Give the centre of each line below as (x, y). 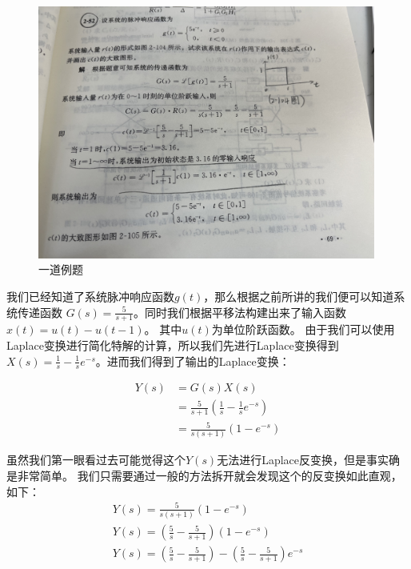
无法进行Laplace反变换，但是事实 (303, 460)
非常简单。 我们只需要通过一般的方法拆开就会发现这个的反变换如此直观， (209, 475)
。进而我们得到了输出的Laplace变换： (193, 361)
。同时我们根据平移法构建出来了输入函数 (239, 312)
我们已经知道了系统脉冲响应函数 (90, 296)
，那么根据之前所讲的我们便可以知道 (299, 296)
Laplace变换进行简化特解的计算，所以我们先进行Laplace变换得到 (173, 345)
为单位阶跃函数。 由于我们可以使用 (303, 329)
